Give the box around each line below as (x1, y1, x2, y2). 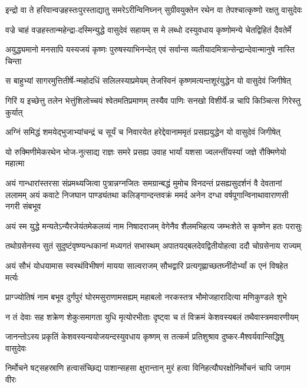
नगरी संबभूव (5, 200, 41, 212)
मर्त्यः (5, 271, 19, 283)
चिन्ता (5, 54, 22, 67)
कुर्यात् (5, 106, 23, 118)
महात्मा (5, 157, 25, 169)
